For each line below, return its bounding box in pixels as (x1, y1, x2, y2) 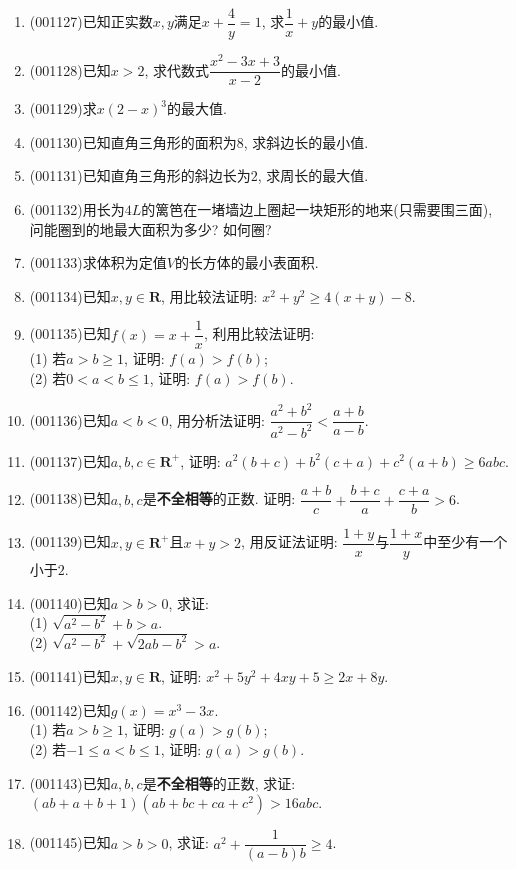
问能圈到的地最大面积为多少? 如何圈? (29, 218, 272, 239)
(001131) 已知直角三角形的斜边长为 (29, 165, 251, 186)
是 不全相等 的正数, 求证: (142, 772, 296, 793)
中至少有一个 (423, 531, 508, 552)
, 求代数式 (144, 59, 209, 80)
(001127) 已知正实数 (29, 11, 153, 32)
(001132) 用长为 (29, 198, 125, 219)
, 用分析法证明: (168, 409, 265, 430)
